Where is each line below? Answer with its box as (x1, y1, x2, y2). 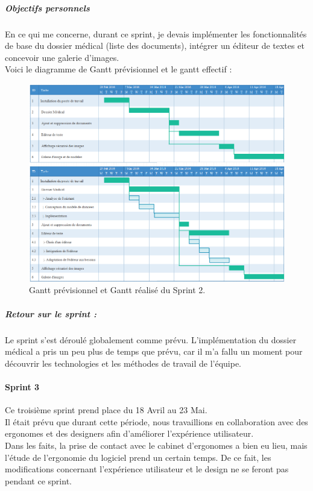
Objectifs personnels (5, 1, 90, 14)
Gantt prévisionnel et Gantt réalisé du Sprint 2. (29, 284, 206, 296)
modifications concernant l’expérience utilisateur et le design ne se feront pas (5, 463, 289, 475)
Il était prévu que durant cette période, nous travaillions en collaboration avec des (5, 415, 308, 428)
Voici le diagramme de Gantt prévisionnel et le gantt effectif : (5, 63, 232, 75)
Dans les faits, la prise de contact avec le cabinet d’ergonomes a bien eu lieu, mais (5, 439, 308, 451)
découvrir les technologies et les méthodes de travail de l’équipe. (5, 356, 241, 369)
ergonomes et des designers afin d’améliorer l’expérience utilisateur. (5, 427, 254, 440)
